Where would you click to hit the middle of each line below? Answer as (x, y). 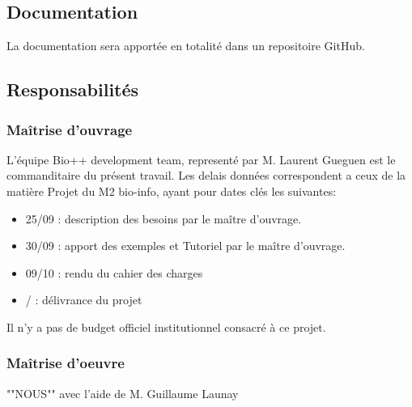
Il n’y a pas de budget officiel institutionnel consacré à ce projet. (166, 326)
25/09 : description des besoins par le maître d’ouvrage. (164, 218)
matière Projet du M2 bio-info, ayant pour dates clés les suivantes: (172, 191)
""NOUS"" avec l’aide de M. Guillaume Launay (123, 393)
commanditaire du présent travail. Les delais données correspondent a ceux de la (206, 175)
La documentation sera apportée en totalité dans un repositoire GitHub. (186, 46)
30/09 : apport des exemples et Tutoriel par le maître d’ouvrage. (185, 246)
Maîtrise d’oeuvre (66, 363)
